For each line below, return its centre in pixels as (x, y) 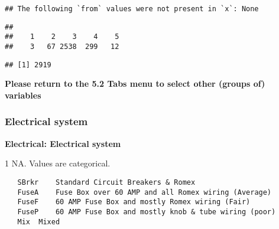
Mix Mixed (39, 222)
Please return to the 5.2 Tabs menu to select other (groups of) (135, 84)
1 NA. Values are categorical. (58, 163)
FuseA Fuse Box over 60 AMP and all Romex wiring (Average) (145, 192)
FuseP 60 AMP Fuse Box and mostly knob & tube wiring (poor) (147, 212)
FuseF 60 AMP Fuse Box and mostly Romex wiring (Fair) (134, 202)
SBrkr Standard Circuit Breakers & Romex (106, 182)
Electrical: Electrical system (63, 143)
